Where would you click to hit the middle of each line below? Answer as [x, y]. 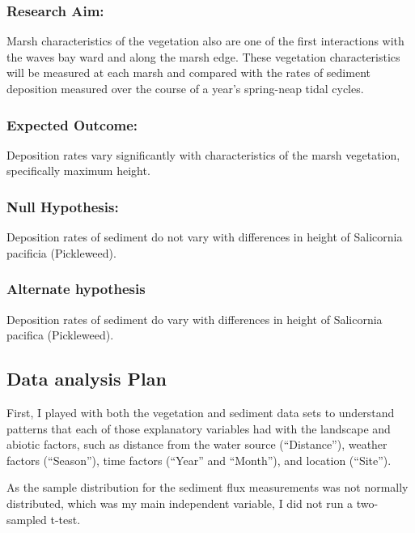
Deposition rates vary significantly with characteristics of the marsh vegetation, [203, 154]
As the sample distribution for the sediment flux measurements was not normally [207, 487]
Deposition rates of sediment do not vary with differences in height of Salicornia [205, 237]
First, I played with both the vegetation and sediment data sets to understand [201, 413]
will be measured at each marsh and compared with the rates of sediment [188, 72]
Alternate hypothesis [76, 289]
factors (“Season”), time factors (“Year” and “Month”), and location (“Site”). [199, 460]
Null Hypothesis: [63, 206]
